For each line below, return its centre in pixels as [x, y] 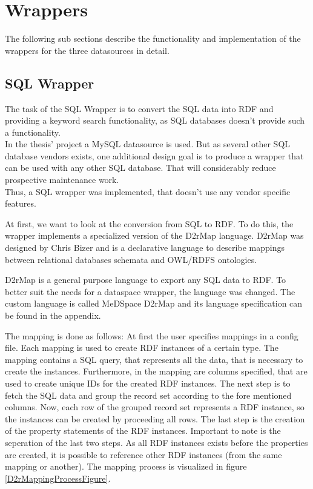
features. [21, 203]
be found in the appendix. [53, 315]
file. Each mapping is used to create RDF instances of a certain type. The [142, 348]
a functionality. [33, 132]
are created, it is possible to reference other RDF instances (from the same [143, 454]
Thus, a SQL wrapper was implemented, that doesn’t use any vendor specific [148, 191]
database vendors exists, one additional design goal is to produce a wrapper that [154, 155]
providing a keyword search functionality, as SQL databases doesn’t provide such [155, 120]
